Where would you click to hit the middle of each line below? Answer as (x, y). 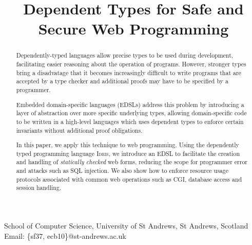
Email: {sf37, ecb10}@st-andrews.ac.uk (65, 235)
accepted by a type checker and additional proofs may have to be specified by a (122, 81)
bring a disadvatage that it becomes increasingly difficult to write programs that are (129, 72)
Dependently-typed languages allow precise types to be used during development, (125, 55)
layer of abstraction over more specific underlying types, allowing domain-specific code (131, 113)
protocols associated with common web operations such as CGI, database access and (129, 179)
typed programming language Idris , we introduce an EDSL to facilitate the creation (128, 153)
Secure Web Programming (133, 29)
